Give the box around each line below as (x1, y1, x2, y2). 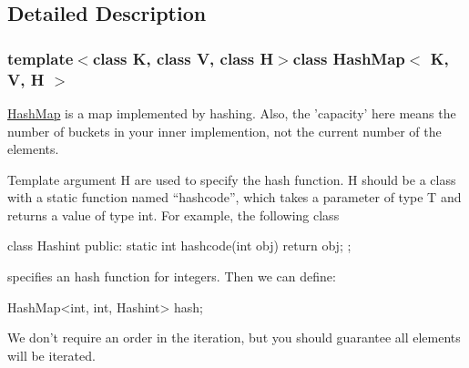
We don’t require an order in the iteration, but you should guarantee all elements (7, 328, 461, 347)
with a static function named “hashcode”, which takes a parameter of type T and (7, 188, 462, 207)
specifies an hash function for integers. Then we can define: (7, 267, 336, 286)
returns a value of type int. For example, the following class (7, 205, 340, 224)
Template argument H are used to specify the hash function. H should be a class (7, 169, 456, 189)
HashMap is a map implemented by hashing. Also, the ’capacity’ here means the (7, 103, 456, 122)
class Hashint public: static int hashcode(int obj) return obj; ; (7, 236, 352, 255)
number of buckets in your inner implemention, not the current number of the (7, 121, 442, 140)
